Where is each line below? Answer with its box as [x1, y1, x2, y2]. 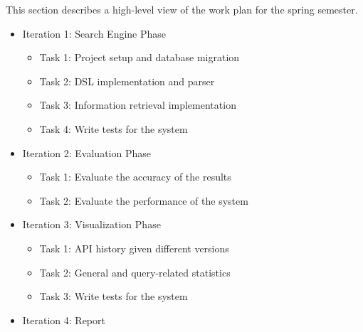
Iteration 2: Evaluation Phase [22, 145, 151, 160]
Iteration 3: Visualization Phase [22, 217, 161, 232]
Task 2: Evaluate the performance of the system [39, 193, 248, 208]
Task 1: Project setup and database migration [39, 50, 240, 65]
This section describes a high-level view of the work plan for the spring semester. [6, 2, 358, 16]
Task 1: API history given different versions [39, 240, 229, 255]
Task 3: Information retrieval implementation [39, 97, 236, 112]
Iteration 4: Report [22, 312, 105, 327]
